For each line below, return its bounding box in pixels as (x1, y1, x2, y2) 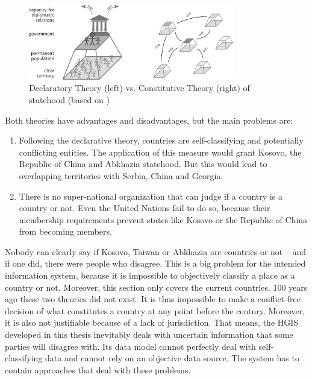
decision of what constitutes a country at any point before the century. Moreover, (5, 304, 305, 317)
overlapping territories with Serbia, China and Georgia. (19, 169, 223, 182)
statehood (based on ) (29, 93, 110, 106)
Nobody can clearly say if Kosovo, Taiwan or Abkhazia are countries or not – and (5, 245, 307, 258)
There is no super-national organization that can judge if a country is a (19, 189, 282, 202)
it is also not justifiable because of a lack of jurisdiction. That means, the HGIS (5, 316, 299, 329)
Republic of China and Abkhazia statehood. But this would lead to (19, 157, 267, 170)
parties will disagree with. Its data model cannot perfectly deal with (5, 340, 256, 352)
